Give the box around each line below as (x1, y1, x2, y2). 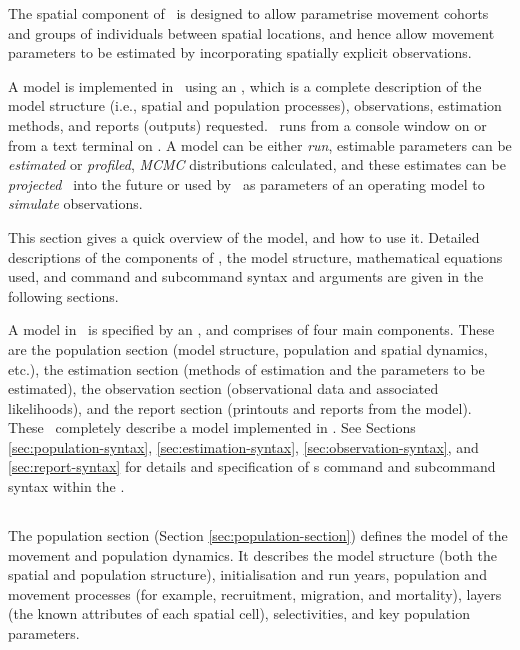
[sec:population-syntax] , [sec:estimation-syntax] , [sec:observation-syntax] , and (8, 436, 479, 457)
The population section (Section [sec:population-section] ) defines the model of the (8, 525, 508, 546)
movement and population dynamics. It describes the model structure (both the (8, 544, 497, 565)
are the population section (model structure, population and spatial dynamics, (8, 338, 488, 359)
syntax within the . (8, 476, 125, 497)
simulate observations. (8, 193, 143, 214)
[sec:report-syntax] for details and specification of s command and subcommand (8, 456, 496, 477)
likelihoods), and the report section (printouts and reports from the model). (8, 397, 472, 418)
